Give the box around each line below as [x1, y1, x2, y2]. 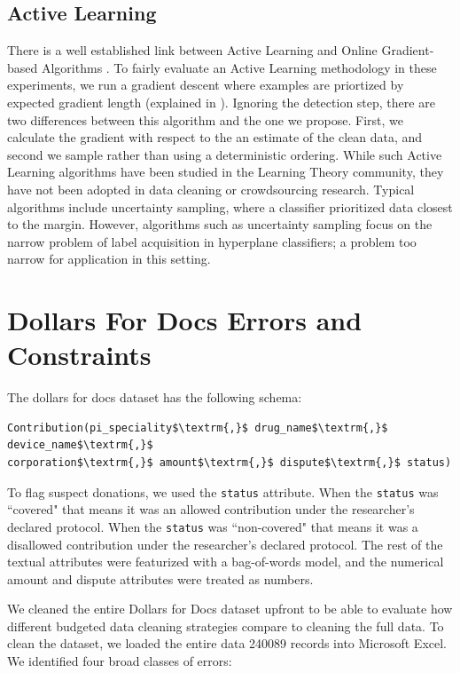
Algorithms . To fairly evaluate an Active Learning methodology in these [41, 58, 437, 76]
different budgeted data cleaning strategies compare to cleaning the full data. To [7, 616, 444, 635]
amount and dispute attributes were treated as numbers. [7, 569, 314, 588]
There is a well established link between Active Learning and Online [7, 41, 378, 59]
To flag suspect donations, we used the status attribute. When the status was [7, 482, 439, 501]
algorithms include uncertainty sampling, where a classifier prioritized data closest [7, 197, 453, 216]
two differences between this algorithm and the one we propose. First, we [7, 110, 404, 129]
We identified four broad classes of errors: [7, 652, 232, 670]
